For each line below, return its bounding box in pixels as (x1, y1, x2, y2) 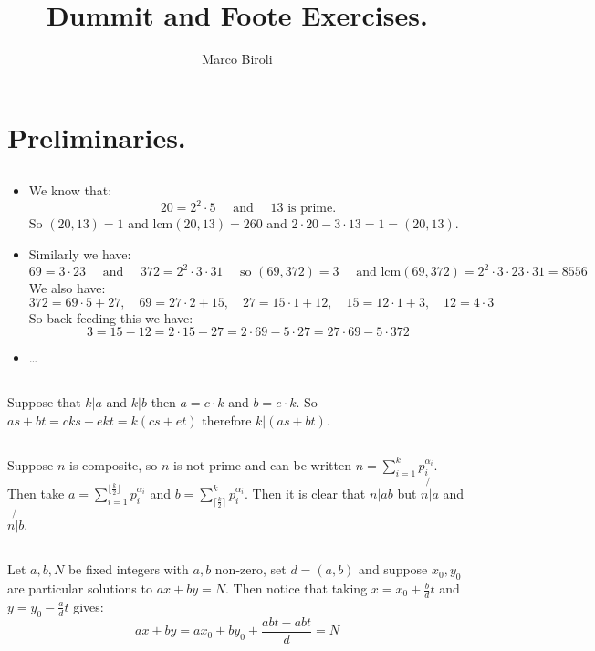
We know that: (28, 181, 112, 200)
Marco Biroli (202, 49, 273, 68)
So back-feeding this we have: (28, 308, 193, 327)
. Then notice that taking (224, 579, 368, 598)
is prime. (287, 202, 337, 215)
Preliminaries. (7, 118, 186, 155)
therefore (202, 410, 252, 429)
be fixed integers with (68, 560, 189, 579)
